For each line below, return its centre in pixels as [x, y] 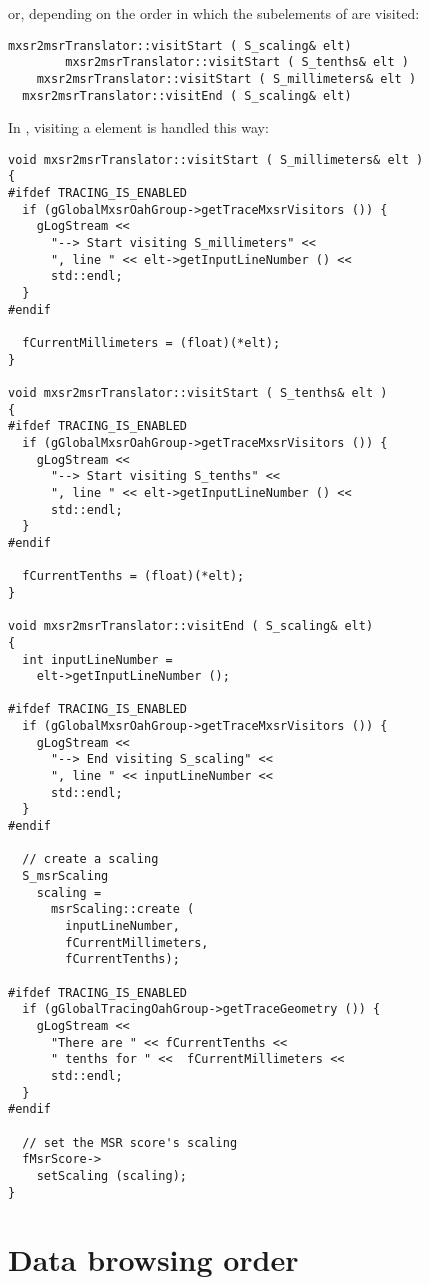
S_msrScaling [65, 876]
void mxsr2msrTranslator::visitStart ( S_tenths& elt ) [198, 393]
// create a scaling [90, 859]
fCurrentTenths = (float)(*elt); [133, 576]
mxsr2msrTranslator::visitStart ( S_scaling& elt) [180, 45]
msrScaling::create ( [122, 909]
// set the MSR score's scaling [130, 1142]
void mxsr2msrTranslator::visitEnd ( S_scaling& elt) [191, 626]
